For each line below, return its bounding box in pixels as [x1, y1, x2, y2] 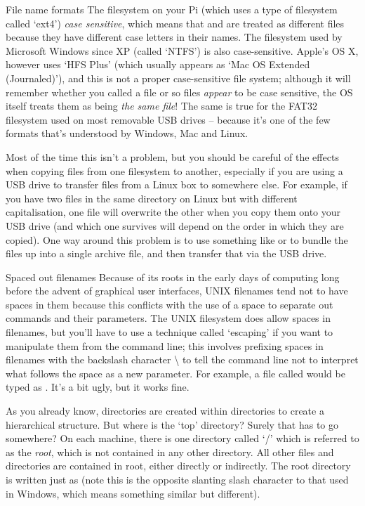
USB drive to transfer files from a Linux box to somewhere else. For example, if [6, 177, 347, 192]
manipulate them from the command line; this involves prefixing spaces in [6, 338, 324, 353]
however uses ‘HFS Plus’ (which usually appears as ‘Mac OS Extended [6, 57, 310, 72]
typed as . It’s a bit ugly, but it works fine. [6, 379, 190, 394]
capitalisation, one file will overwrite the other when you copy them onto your [6, 205, 341, 219]
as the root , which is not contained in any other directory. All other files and [6, 444, 334, 459]
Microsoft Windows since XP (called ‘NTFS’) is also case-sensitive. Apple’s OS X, [6, 43, 359, 58]
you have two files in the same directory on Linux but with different [6, 190, 298, 205]
